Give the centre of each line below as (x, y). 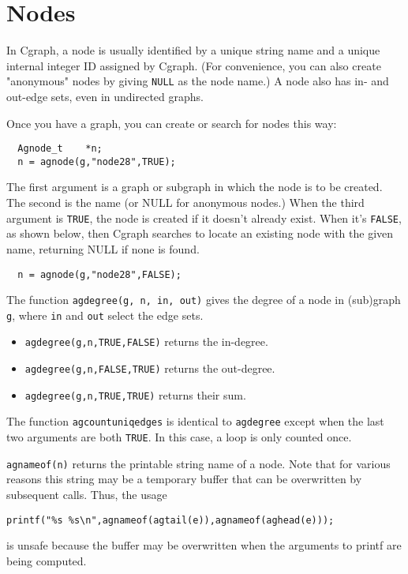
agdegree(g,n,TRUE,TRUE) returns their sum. (135, 394)
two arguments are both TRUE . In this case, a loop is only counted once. (179, 437)
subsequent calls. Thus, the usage (87, 494)
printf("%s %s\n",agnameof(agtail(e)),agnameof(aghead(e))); (170, 520)
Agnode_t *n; (60, 149)
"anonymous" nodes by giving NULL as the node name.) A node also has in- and (198, 81)
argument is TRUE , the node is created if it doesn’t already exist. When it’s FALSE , (204, 218)
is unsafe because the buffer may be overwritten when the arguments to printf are (204, 545)
